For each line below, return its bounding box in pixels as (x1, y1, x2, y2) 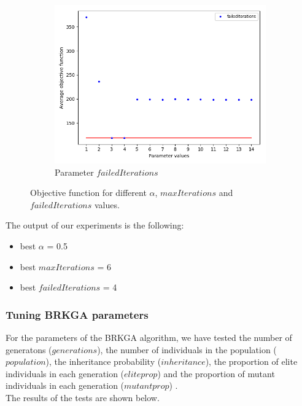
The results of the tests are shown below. (6, 391, 160, 404)
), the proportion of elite (205, 355, 298, 368)
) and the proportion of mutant (157, 367, 275, 380)
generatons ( (6, 343, 52, 356)
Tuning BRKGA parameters (6, 306, 149, 322)
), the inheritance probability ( (45, 355, 161, 368)
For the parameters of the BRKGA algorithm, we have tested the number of (6, 330, 292, 343)
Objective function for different (30, 186, 147, 199)
